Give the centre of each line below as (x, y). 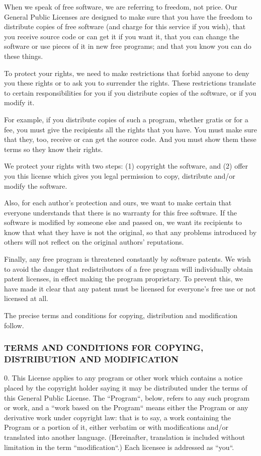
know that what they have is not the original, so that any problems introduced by (130, 232)
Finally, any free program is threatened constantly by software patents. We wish (127, 259)
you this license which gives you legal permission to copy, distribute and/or (120, 175)
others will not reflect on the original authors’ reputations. (94, 242)
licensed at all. (26, 298)
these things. (24, 56)
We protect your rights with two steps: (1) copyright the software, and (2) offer (126, 166)
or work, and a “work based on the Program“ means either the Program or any (126, 407)
